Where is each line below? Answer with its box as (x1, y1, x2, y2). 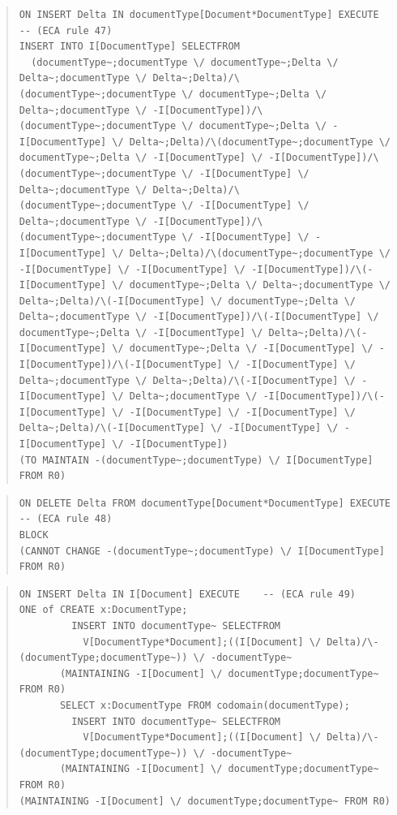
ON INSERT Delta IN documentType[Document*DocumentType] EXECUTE (19, 9, 379, 20)
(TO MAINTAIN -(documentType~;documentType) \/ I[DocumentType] (19, 454, 374, 466)
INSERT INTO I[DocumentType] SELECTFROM (19, 41, 240, 53)
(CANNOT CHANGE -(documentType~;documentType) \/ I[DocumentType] (19, 545, 385, 557)
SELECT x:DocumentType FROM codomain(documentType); (59, 699, 350, 711)
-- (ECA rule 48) (19, 513, 113, 525)
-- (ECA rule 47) (19, 24, 113, 37)
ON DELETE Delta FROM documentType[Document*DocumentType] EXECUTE (19, 497, 391, 509)
